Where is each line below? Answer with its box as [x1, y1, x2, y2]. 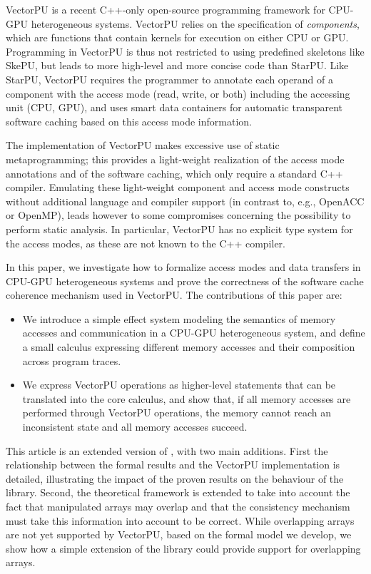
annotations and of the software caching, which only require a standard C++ [6, 165, 343, 180]
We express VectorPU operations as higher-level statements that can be [22, 377, 336, 392]
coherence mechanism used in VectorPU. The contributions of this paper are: [6, 287, 342, 302]
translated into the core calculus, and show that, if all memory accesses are [22, 391, 351, 406]
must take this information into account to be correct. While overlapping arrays [6, 513, 355, 528]
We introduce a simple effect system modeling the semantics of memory [22, 311, 336, 326]
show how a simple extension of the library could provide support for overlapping [6, 540, 361, 555]
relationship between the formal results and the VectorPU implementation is [6, 457, 340, 472]
